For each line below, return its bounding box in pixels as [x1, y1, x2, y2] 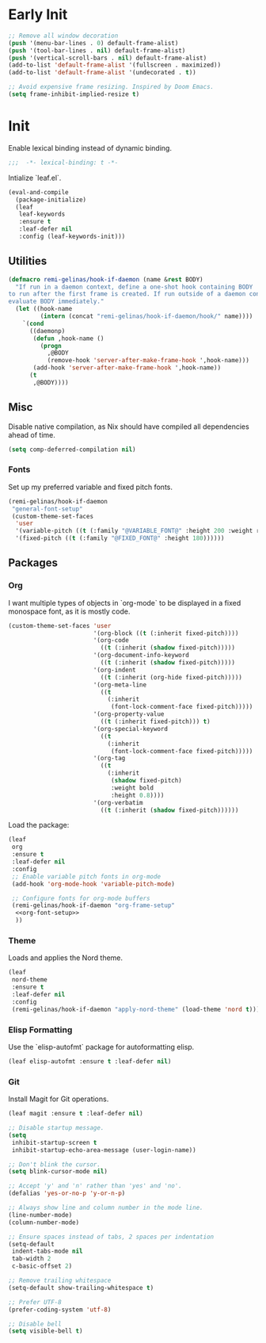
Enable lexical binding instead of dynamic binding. [8, 143, 173, 152]
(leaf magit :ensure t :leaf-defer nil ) [8, 1110, 144, 1118]
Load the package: [8, 821, 70, 830]
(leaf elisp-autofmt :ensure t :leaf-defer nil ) [8, 1057, 172, 1066]
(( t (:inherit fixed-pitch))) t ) [100, 717, 211, 726]
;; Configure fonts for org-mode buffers [11, 894, 150, 902]
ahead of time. [8, 430, 55, 439]
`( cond [22, 319, 44, 327]
